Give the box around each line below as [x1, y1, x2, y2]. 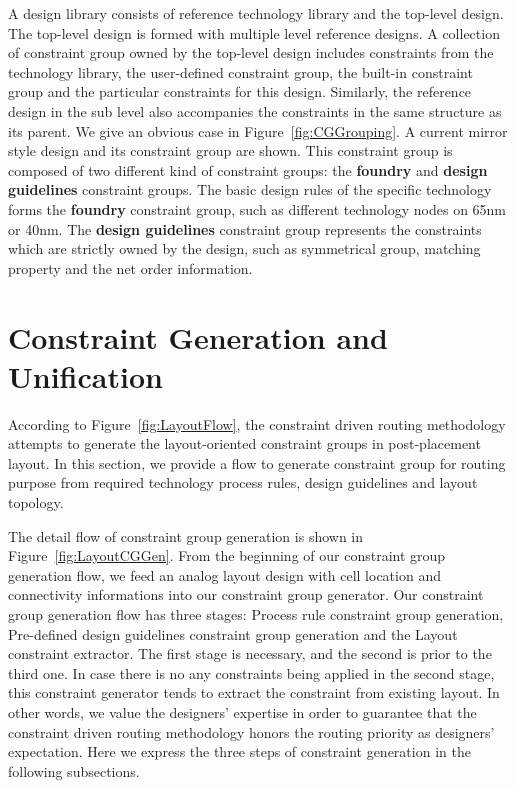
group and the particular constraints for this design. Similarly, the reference [8, 81, 472, 102]
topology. [8, 492, 64, 512]
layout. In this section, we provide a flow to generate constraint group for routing [8, 452, 506, 473]
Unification [8, 355, 163, 396]
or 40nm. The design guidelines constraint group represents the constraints [8, 218, 482, 239]
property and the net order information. [8, 257, 253, 278]
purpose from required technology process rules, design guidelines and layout [8, 472, 478, 493]
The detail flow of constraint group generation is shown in [8, 525, 364, 546]
